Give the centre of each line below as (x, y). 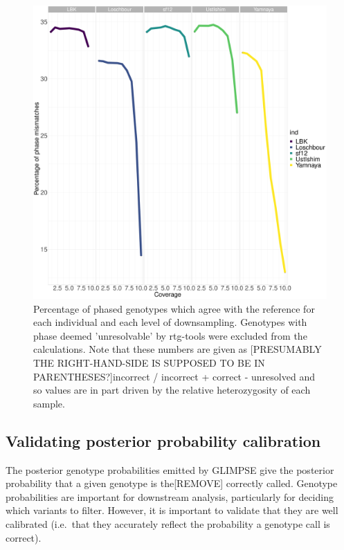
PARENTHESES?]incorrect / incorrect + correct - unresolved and (174, 376)
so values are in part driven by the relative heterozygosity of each (172, 390)
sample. (49, 403)
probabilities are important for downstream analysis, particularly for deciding (170, 496)
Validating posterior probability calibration (163, 440)
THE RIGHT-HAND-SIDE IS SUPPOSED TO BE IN (149, 362)
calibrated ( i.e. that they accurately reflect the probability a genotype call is (168, 523)
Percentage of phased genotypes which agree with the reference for (174, 308)
